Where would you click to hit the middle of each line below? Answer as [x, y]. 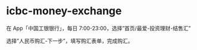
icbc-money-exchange [64, 11]
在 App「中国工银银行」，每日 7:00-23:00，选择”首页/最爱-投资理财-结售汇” [98, 28]
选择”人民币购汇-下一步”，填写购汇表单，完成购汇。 [70, 40]
